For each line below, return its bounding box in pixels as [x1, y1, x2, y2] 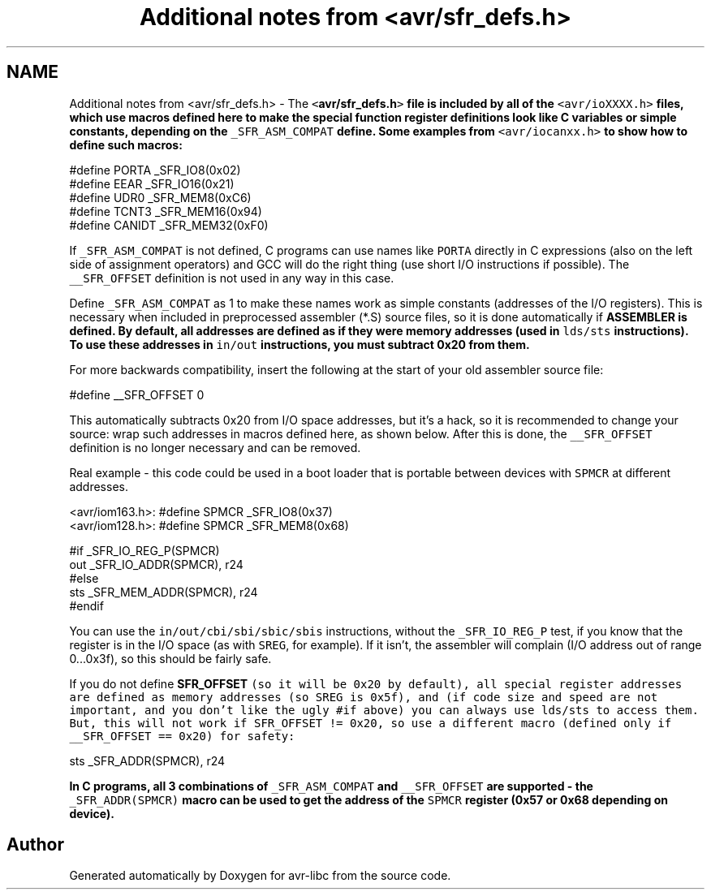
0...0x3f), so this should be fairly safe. [69, 651, 272, 666]
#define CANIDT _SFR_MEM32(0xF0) [69, 218, 269, 232]
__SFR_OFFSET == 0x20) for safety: [69, 729, 295, 743]
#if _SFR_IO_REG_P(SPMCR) [69, 543, 220, 558]
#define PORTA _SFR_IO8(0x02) [69, 162, 241, 177]
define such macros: [69, 137, 183, 152]
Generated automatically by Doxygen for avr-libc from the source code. [69, 868, 451, 883]
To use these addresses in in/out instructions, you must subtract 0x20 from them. [69, 337, 530, 351]
